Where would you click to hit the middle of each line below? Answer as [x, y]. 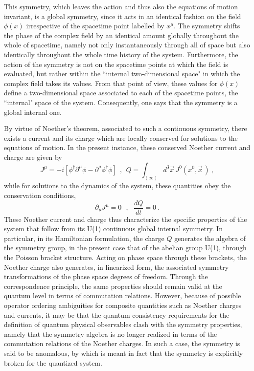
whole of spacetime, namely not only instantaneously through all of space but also [127, 45]
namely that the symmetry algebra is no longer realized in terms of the [111, 334]
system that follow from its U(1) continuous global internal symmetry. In [113, 229]
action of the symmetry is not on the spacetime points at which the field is [116, 64]
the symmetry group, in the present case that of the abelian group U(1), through [125, 248]
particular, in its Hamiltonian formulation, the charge [84, 238]
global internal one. [33, 112]
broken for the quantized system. [53, 362]
